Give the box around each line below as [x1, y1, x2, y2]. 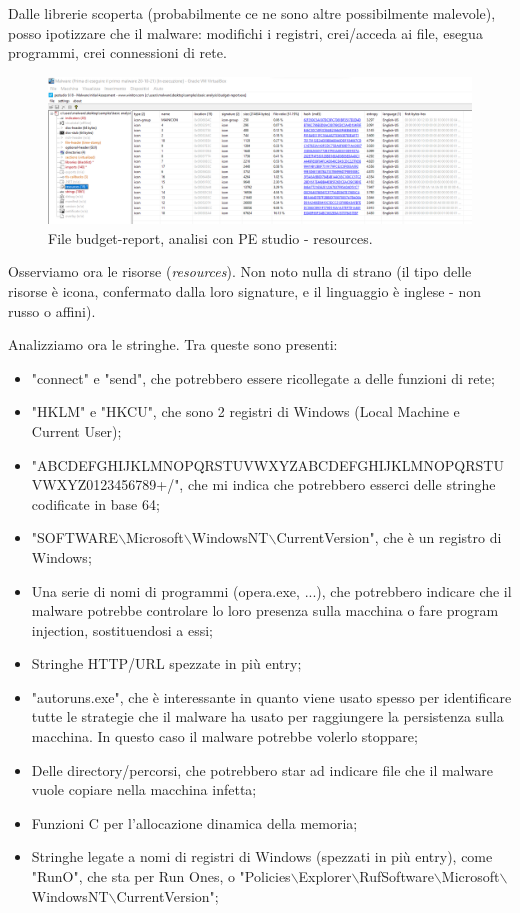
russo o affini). [8, 300, 96, 321]
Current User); [31, 420, 122, 441]
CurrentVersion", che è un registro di [276, 527, 502, 548]
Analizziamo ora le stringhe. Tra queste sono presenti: [8, 334, 338, 355]
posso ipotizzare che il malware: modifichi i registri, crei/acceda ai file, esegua [8, 22, 483, 43]
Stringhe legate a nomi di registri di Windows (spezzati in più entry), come [31, 846, 493, 867]
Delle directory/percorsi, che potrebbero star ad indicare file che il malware [31, 759, 493, 780]
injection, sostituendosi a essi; [31, 619, 214, 640]
